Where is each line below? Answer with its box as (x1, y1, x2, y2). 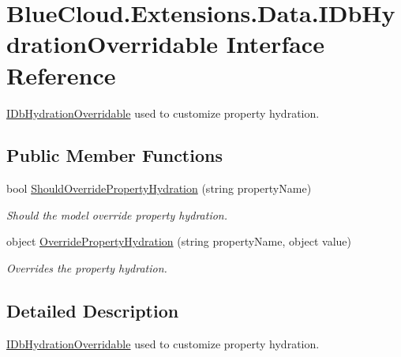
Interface (226, 28, 324, 60)
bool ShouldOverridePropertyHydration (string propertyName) (6, 180, 312, 197)
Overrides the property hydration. (6, 260, 167, 276)
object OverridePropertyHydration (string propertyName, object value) (6, 233, 351, 250)
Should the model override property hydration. (6, 206, 228, 223)
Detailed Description (6, 299, 179, 323)
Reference (6, 58, 116, 91)
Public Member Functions (6, 143, 223, 167)
